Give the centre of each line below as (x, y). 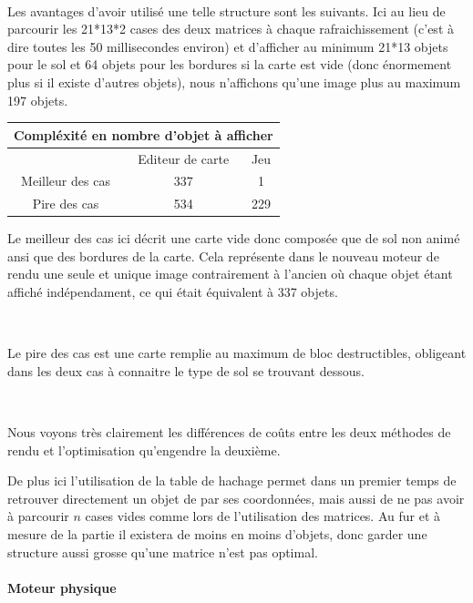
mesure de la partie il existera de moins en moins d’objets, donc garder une (217, 534)
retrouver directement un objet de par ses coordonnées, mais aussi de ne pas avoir (236, 498)
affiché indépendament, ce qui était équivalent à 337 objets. (173, 292)
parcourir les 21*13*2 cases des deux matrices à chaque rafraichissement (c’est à (231, 29)
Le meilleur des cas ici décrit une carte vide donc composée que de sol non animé (234, 238)
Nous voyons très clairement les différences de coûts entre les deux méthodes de (229, 432)
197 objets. (38, 100)
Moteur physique (62, 587)
